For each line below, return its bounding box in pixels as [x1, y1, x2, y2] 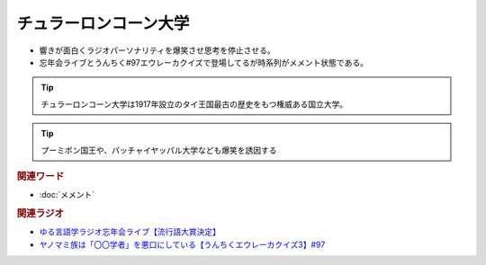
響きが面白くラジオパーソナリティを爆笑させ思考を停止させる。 [39, 45, 275, 56]
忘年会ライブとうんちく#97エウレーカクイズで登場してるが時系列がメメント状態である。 [39, 57, 369, 67]
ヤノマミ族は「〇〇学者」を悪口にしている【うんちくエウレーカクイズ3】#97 [39, 239, 326, 250]
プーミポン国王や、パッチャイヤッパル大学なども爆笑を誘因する [40, 145, 278, 155]
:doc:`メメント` [39, 190, 95, 200]
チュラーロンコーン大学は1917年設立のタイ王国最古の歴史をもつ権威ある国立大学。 [40, 99, 348, 110]
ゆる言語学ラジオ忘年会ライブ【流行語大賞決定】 [39, 226, 220, 237]
